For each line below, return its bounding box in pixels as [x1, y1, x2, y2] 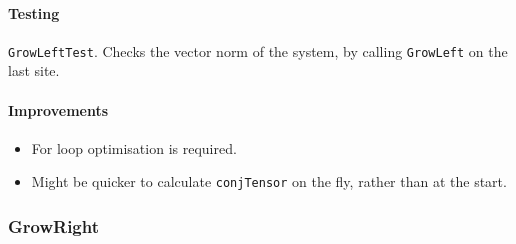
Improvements [8, 99, 109, 120]
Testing [8, 2, 60, 23]
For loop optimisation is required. [31, 137, 237, 158]
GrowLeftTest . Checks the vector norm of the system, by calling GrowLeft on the [8, 40, 508, 61]
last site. [8, 60, 60, 81]
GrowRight [8, 214, 100, 239]
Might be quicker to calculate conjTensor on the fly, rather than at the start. [31, 171, 507, 192]
